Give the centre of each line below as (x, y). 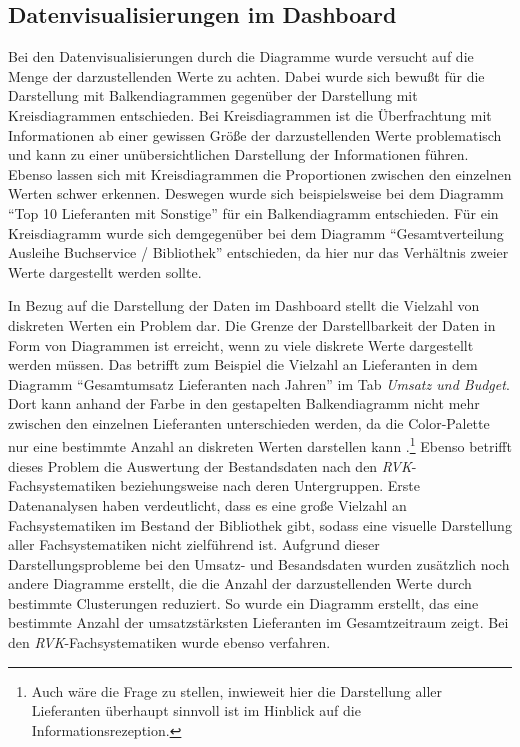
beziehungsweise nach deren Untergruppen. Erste (270, 485)
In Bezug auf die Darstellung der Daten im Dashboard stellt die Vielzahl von (244, 305)
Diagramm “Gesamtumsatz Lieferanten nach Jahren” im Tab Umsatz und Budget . (259, 383)
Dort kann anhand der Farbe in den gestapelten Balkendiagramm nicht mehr (244, 403)
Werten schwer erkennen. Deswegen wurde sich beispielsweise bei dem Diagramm (256, 193)
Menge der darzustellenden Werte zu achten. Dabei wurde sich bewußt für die (246, 75)
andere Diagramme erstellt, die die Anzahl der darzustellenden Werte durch (240, 583)
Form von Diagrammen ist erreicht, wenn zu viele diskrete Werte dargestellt (241, 344)
